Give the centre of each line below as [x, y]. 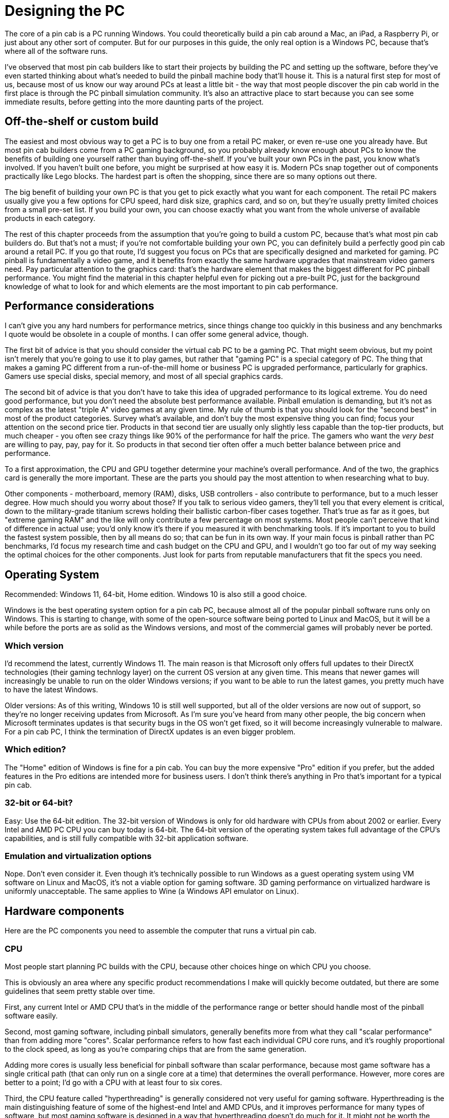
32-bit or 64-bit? [39, 803]
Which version [34, 645]
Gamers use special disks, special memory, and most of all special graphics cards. [144, 376]
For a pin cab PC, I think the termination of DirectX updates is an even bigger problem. [150, 732]
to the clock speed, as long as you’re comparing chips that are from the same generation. [156, 1049]
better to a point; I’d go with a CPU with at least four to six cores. [114, 1082]
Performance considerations [79, 306]
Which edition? [35, 750]
